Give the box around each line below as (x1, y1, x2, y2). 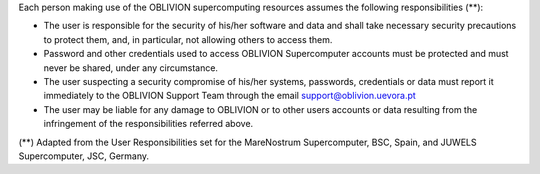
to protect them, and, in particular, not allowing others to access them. (43, 33, 333, 45)
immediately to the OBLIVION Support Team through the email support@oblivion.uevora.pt (43, 90, 417, 102)
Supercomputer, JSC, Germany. (18, 150, 150, 162)
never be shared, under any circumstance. (43, 61, 219, 74)
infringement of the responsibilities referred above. (43, 118, 254, 130)
